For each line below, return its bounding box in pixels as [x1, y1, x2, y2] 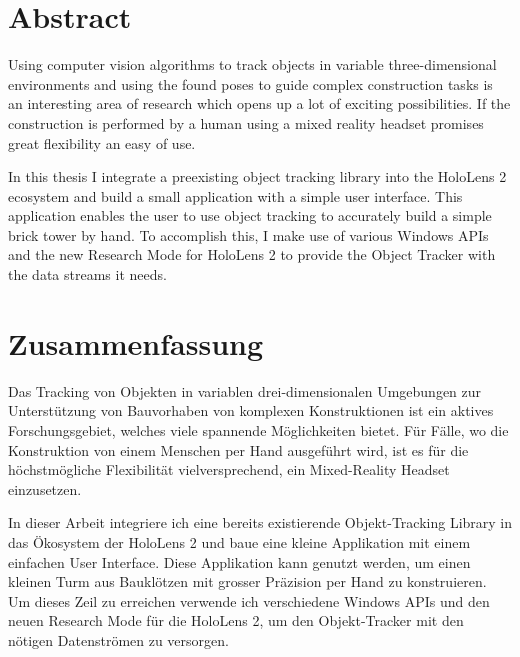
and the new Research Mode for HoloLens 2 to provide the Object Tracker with [8, 244, 496, 265]
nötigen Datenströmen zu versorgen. [8, 629, 229, 650]
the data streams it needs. [8, 264, 167, 285]
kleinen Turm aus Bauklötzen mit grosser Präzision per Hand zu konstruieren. [8, 571, 487, 592]
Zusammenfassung [8, 322, 264, 363]
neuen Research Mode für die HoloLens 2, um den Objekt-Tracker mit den [8, 610, 464, 631]
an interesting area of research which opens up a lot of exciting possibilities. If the [8, 93, 511, 114]
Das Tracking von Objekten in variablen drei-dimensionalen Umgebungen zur [8, 380, 482, 401]
